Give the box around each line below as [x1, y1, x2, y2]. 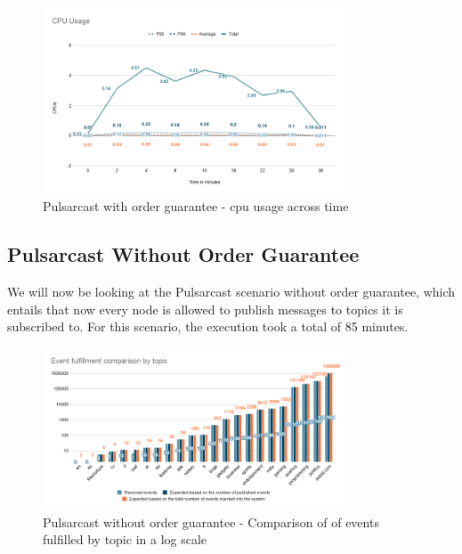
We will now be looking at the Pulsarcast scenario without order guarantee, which [7, 281, 456, 300]
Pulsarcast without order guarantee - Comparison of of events [43, 512, 379, 531]
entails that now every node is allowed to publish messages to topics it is [7, 299, 403, 318]
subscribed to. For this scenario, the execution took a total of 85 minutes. [7, 317, 409, 336]
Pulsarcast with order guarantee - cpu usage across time [43, 197, 349, 216]
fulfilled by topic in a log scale [43, 530, 207, 549]
